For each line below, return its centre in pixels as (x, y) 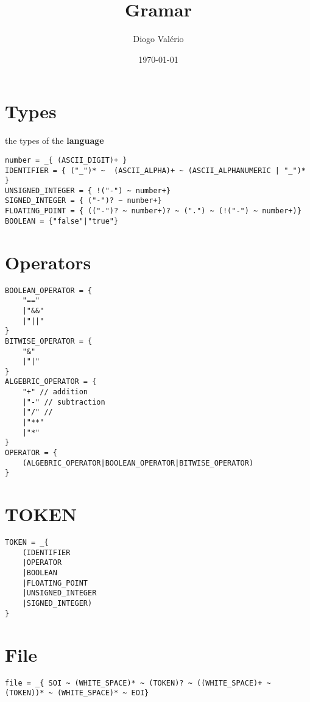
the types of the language (55, 140)
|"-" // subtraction (64, 402)
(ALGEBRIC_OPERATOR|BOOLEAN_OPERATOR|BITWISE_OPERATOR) (138, 463)
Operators (48, 262)
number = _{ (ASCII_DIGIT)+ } (66, 160)
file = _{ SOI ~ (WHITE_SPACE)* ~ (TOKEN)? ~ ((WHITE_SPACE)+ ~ (138, 683)
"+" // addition (55, 392)
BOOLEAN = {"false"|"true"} (62, 221)
